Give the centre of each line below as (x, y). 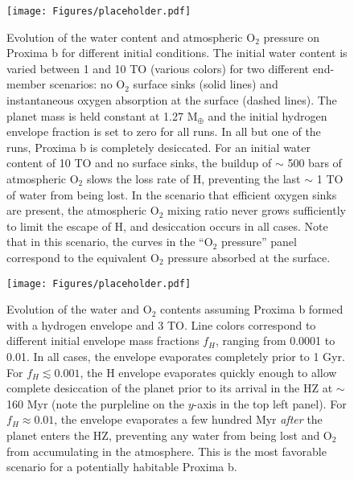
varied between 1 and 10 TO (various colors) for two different (158, 68)
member (27, 84)
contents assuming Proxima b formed (252, 309)
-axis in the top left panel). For (270, 403)
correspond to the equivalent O (83, 257)
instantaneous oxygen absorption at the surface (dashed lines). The (172, 100)
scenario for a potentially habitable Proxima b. (122, 467)
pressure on (291, 37)
